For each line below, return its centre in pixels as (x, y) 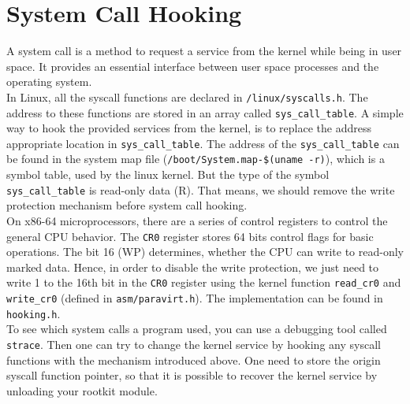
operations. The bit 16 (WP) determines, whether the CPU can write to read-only (205, 252)
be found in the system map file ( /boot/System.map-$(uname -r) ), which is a (196, 159)
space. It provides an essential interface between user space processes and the (193, 66)
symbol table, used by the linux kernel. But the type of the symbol (168, 174)
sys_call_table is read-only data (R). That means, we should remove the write (201, 189)
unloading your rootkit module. (82, 390)
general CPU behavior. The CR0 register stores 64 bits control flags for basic (190, 236)
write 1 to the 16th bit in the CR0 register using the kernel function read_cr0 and (204, 282)
